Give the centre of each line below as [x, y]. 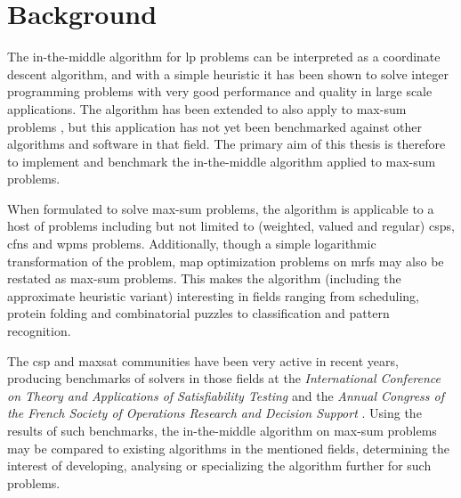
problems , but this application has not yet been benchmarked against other [214, 126]
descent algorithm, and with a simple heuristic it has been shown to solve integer [228, 73]
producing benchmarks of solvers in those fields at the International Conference [224, 378]
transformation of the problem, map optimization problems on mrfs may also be [226, 261]
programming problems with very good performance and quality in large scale [220, 91]
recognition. [39, 331]
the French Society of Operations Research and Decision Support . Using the [214, 413]
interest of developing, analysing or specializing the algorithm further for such [219, 465]
